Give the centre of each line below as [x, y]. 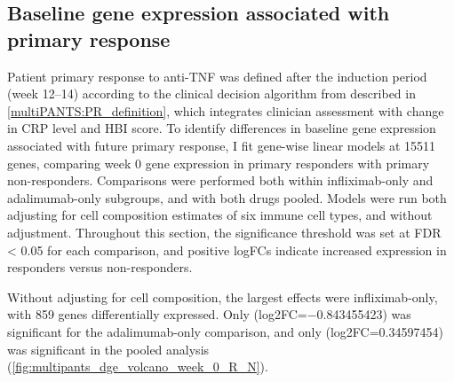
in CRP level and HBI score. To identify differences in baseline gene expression [222, 128]
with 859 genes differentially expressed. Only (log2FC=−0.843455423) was [209, 314]
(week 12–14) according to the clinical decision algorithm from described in [211, 94]
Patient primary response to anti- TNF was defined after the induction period [217, 76]
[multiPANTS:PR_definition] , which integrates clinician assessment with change [226, 110]
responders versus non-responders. [100, 267]
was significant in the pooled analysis [108, 349]
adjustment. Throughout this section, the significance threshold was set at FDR [224, 232]
